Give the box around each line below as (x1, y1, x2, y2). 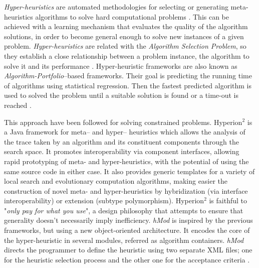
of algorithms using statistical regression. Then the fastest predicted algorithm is (4, 80, 251, 90)
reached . (4, 99, 32, 110)
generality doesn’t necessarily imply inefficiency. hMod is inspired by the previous (4, 215, 253, 225)
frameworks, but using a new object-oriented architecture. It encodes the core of (4, 225, 250, 235)
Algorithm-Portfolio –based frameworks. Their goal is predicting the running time (4, 70, 252, 81)
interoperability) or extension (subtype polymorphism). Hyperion (4, 195, 204, 206)
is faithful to (209, 195, 247, 206)
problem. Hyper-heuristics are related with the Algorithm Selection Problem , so (4, 41, 246, 51)
